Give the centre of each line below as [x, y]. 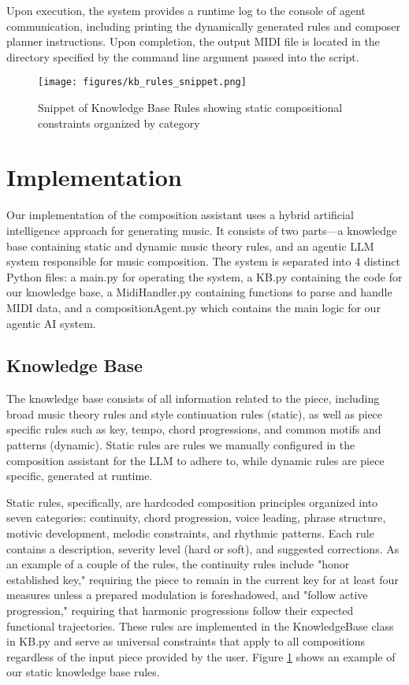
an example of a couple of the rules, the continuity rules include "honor [178, 564]
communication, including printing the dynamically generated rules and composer [204, 26]
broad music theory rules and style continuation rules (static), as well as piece [195, 413]
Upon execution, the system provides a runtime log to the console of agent [186, 10]
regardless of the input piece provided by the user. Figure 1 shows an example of [201, 656]
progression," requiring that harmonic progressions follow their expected [180, 611]
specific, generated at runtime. [80, 476]
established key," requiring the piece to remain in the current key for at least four [203, 579]
